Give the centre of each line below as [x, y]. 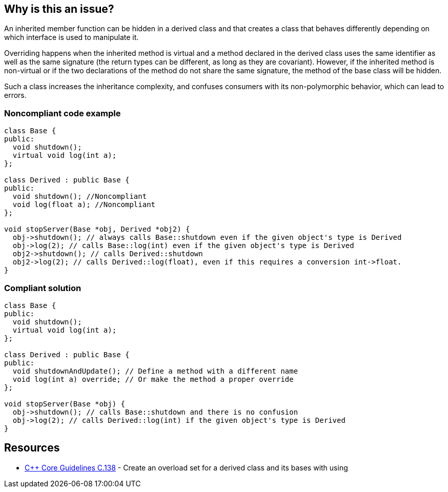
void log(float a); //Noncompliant [84, 205]
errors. [15, 95]
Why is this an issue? [59, 9]
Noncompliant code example [63, 113]
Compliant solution [43, 288]
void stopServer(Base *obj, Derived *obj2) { [97, 229]
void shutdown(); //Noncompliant [80, 197]
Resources [32, 448]
